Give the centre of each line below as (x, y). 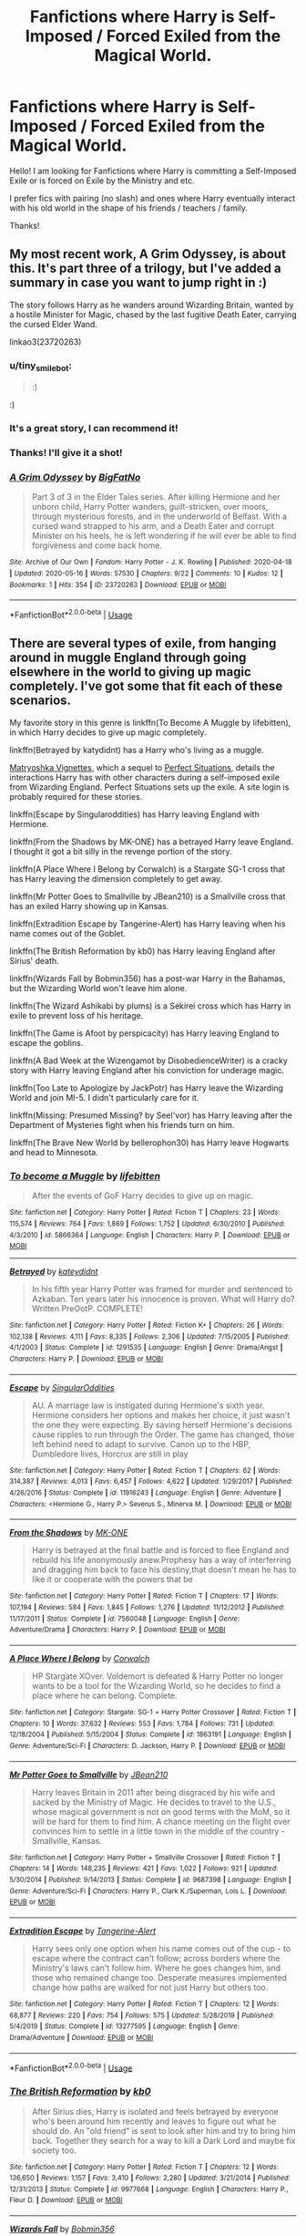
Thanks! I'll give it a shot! (66, 453)
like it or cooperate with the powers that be (112, 1579)
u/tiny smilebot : (41, 366)
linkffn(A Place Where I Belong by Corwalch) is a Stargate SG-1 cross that (147, 869)
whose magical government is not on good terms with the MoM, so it (161, 1811)
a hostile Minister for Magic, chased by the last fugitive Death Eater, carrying (153, 314)
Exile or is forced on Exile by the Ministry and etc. (102, 181)
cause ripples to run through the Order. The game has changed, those (163, 1434)
